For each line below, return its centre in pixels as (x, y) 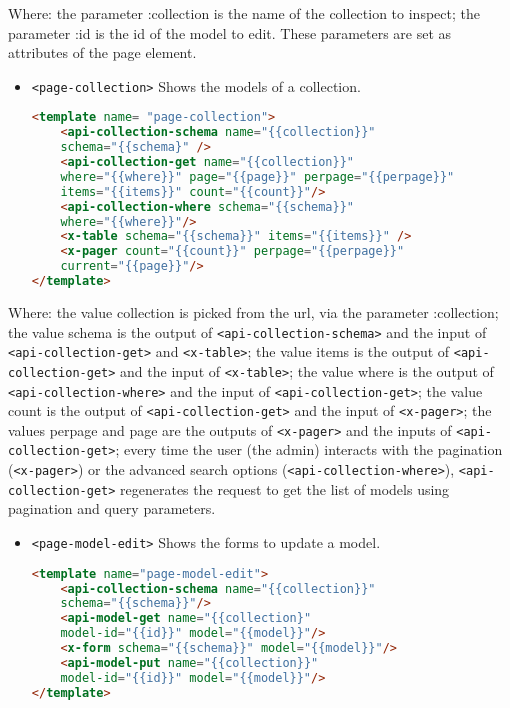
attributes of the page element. (102, 52)
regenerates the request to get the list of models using (285, 488)
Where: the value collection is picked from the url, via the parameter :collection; (253, 311)
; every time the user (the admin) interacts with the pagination (309, 449)
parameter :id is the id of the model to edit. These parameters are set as (230, 32)
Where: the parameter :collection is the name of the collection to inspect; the (244, 13)
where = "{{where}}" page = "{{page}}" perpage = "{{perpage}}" (257, 176)
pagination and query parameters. (112, 508)
